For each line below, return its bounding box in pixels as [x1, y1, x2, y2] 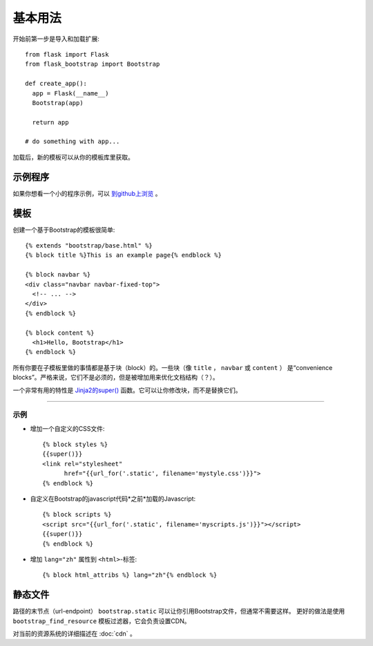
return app [32, 118, 69, 126]
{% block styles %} [42, 441, 108, 449]
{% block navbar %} [25, 270, 91, 279]
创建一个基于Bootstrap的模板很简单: [12, 225, 115, 234]
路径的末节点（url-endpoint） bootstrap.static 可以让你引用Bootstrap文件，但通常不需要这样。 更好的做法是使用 [12, 607, 345, 616]
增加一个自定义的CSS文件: [30, 424, 105, 432]
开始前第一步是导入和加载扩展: [12, 35, 100, 43]
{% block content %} [25, 329, 95, 337]
